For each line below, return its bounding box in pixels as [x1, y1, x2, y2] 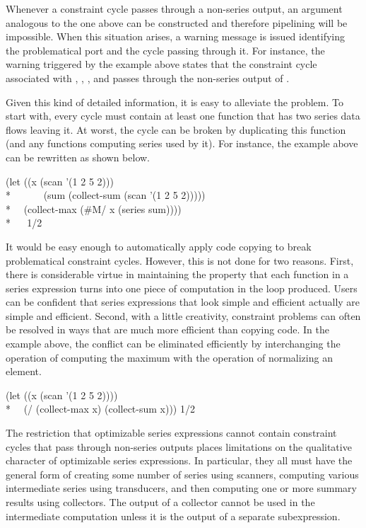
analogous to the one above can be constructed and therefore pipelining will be [6, 15, 348, 30]
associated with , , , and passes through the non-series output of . [6, 70, 290, 85]
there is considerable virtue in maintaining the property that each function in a [6, 267, 349, 282]
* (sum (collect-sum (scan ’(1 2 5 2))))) [6, 188, 206, 202]
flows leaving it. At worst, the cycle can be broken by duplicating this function [6, 122, 346, 137]
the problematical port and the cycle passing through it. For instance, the [6, 42, 325, 57]
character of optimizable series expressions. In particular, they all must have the [6, 453, 353, 468]
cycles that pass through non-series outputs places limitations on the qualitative [6, 439, 352, 454]
